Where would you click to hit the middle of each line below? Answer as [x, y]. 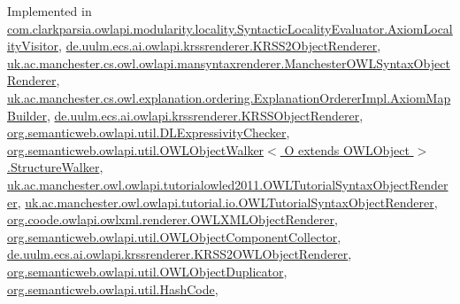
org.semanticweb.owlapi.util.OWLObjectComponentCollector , [174, 236]
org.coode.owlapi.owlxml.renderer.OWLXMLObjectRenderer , [172, 219]
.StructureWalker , [55, 167]
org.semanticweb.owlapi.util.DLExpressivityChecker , [149, 133]
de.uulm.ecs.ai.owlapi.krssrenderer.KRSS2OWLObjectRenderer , [180, 254]
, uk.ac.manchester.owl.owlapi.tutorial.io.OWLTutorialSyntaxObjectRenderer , [227, 202]
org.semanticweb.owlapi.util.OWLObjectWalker [136, 149]
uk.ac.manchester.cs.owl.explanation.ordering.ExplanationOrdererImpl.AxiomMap [229, 97]
